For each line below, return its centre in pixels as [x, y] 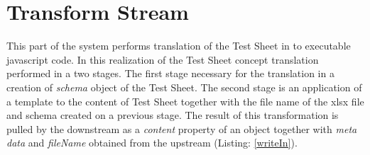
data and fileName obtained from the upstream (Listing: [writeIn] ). [152, 143]
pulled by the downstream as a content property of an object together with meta [182, 128]
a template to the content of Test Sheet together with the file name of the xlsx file [185, 101]
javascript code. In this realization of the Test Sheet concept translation [163, 59]
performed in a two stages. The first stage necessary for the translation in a [170, 73]
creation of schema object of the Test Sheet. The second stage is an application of [184, 87]
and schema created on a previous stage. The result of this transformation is [173, 115]
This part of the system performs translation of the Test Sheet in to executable [179, 46]
